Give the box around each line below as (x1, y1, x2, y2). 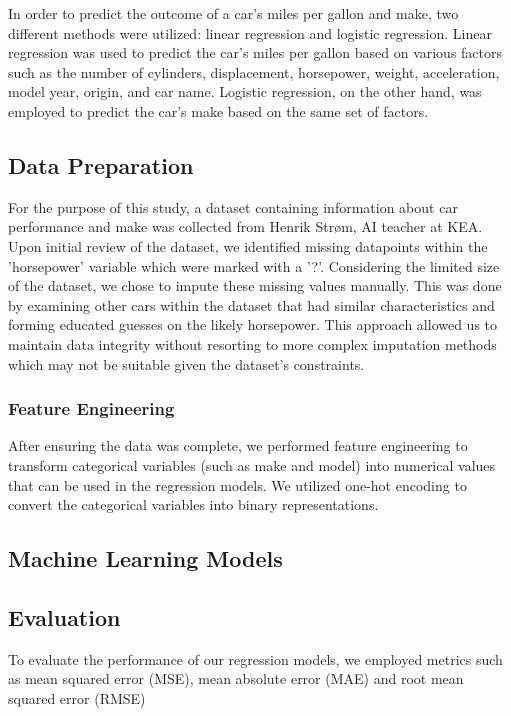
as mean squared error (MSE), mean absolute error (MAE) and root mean (8, 668, 464, 689)
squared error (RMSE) (8, 687, 146, 708)
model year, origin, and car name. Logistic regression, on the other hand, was (8, 81, 482, 102)
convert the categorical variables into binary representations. (8, 494, 379, 515)
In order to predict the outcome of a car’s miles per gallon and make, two (8, 3, 459, 23)
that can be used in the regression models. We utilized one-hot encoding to (8, 474, 467, 495)
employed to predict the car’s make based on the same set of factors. (8, 100, 429, 121)
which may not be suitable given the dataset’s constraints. (8, 353, 365, 374)
